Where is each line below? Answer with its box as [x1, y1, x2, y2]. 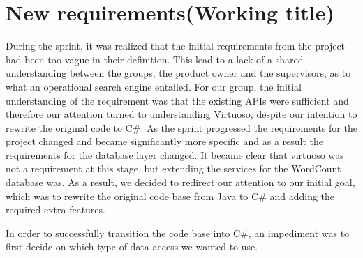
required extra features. [6, 202, 105, 217]
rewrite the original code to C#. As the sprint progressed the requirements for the [6, 120, 357, 135]
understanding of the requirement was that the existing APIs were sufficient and [6, 93, 349, 107]
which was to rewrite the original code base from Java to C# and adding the [6, 188, 335, 203]
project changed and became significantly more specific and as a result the [6, 134, 324, 149]
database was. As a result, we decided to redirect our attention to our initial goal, [6, 175, 355, 190]
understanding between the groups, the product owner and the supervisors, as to [6, 66, 351, 80]
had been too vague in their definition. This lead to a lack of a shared [6, 52, 304, 66]
